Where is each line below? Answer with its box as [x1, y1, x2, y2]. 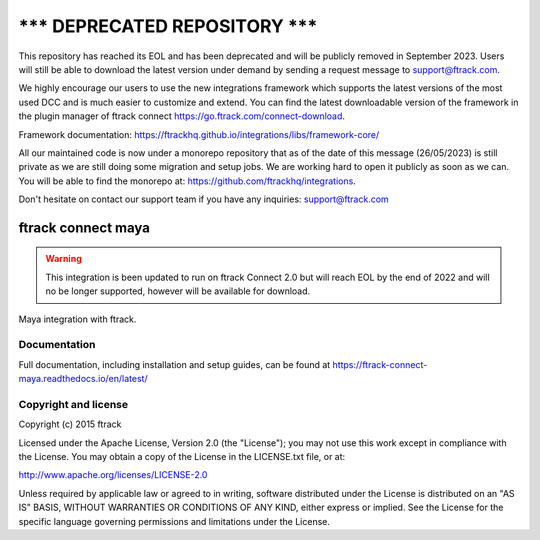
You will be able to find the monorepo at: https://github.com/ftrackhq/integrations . [18, 175, 357, 187]
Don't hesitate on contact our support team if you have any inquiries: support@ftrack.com [18, 193, 389, 205]
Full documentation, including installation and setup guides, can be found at [18, 358, 331, 370]
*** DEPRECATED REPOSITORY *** [18, 15, 318, 37]
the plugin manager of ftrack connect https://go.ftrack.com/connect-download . [18, 110, 345, 122]
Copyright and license [18, 397, 129, 411]
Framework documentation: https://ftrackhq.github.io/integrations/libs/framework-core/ [18, 128, 380, 140]
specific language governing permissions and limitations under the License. [18, 515, 330, 527]
